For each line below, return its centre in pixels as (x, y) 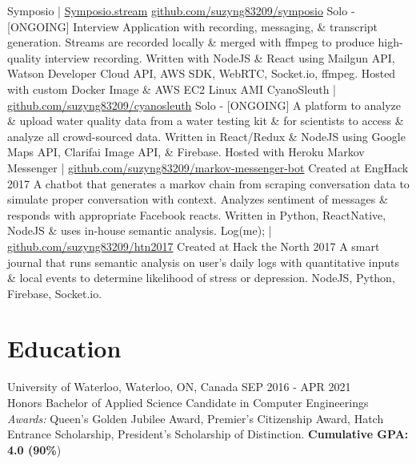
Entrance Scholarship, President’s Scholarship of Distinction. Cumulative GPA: (208, 434)
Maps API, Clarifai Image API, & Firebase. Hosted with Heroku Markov (186, 152)
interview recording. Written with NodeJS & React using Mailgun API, (220, 57)
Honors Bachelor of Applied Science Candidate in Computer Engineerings (188, 402)
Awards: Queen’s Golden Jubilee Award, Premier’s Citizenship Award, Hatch (196, 418)
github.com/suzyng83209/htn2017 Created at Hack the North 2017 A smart (194, 246)
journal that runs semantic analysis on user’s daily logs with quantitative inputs (203, 262)
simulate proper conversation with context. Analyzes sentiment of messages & (198, 199)
